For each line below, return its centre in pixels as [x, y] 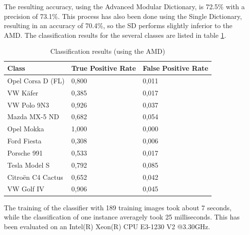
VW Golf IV [26, 189]
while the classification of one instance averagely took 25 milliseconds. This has [122, 217]
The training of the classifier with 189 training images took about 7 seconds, [118, 207]
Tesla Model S [28, 164]
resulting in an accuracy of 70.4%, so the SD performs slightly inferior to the [118, 25]
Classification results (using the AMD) [108, 51]
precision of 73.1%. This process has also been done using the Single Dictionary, [123, 16]
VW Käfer [23, 92]
